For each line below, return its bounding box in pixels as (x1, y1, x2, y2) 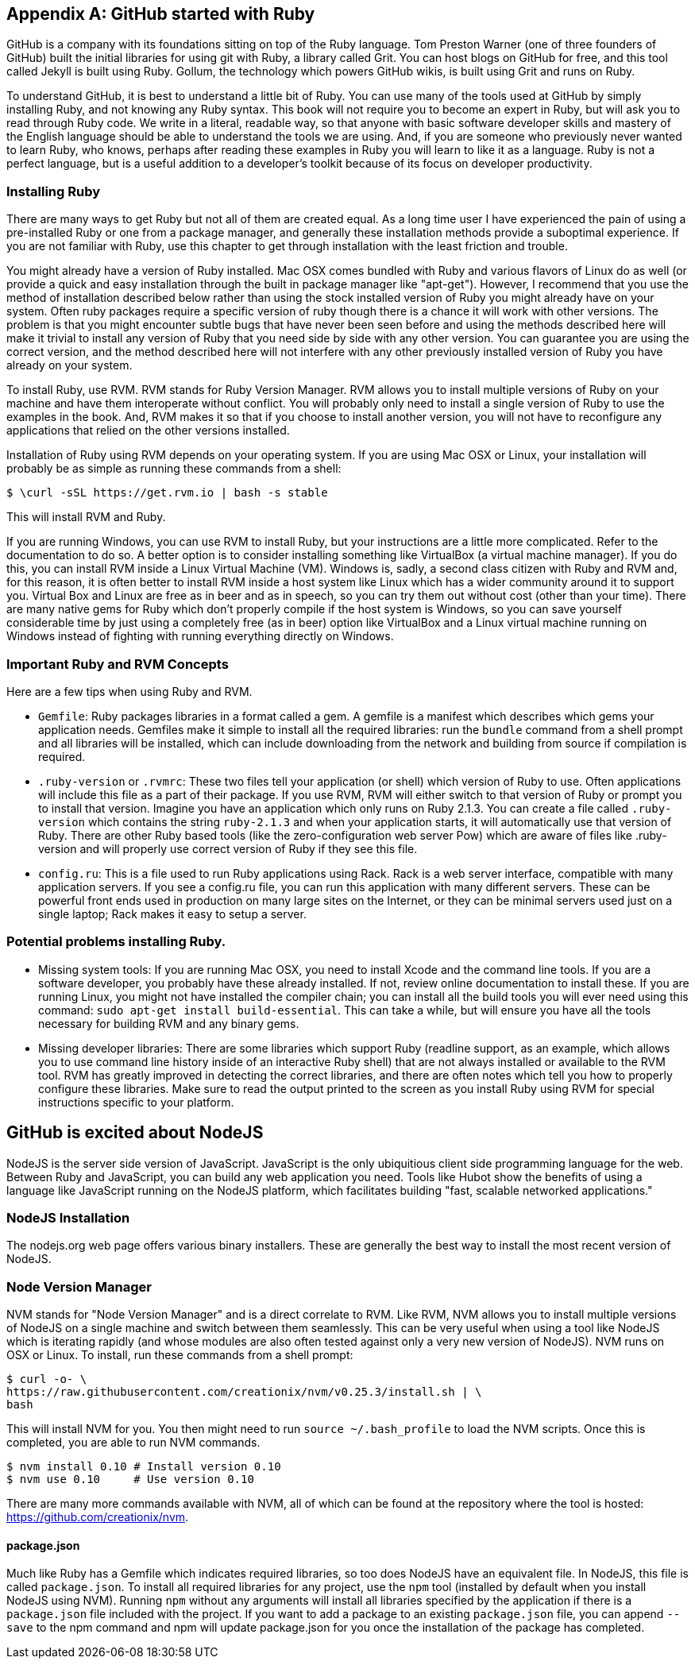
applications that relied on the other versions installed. (6, 423, 290, 438)
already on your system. (6, 358, 133, 373)
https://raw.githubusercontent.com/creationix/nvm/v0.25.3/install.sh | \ (6, 1385, 482, 1399)
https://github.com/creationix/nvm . (6, 1510, 189, 1524)
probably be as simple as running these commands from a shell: (6, 462, 342, 476)
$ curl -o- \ (6, 1373, 87, 1386)
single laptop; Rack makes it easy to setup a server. (38, 906, 307, 921)
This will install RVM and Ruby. (6, 510, 166, 524)
